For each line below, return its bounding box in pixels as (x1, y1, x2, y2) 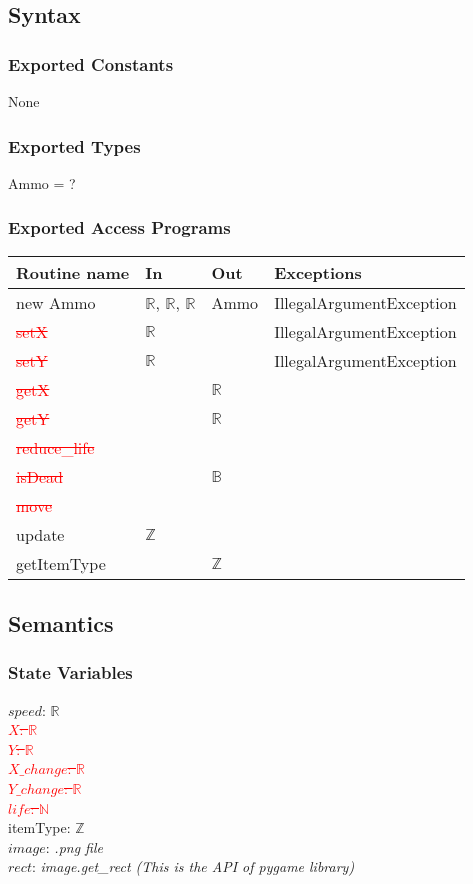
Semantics (8, 608, 114, 639)
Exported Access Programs (8, 215, 231, 240)
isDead (16, 464, 63, 488)
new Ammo (16, 290, 96, 314)
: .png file (45, 836, 103, 857)
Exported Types (8, 133, 141, 158)
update (16, 522, 65, 546)
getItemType (16, 551, 106, 575)
